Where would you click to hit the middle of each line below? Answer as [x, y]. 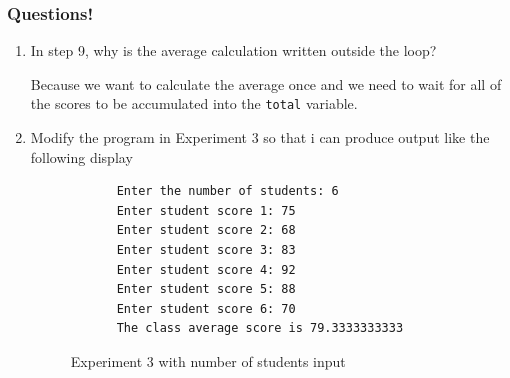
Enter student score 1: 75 [206, 210]
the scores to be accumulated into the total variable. [194, 103]
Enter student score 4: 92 [206, 269]
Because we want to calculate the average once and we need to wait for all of [266, 83]
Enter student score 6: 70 [206, 308]
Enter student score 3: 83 [206, 250]
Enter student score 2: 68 [206, 230]
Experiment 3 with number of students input [208, 361]
